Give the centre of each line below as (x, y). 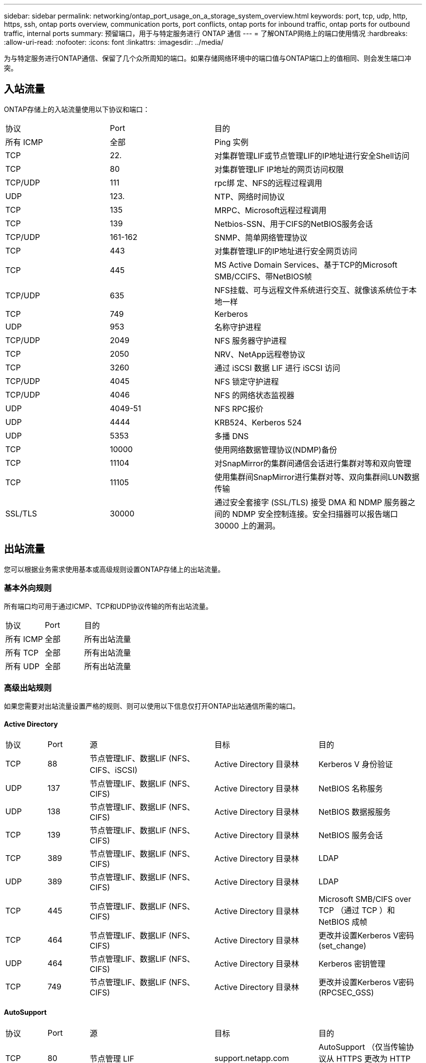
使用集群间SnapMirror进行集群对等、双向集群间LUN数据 (317, 477)
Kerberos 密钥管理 (352, 964)
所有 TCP (22, 653)
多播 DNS (232, 436)
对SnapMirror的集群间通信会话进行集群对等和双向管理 (313, 463)
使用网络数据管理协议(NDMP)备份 (276, 449)
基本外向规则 (28, 588)
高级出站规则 (28, 687)
